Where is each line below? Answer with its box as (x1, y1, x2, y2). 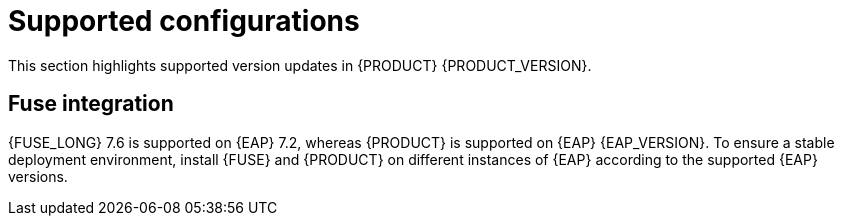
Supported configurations (8, 4, 360, 38)
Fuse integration (8, 91, 174, 117)
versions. (8, 167, 68, 185)
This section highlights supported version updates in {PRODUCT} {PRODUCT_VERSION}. (8, 56, 592, 74)
